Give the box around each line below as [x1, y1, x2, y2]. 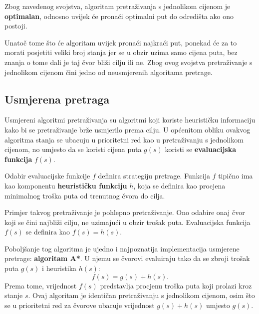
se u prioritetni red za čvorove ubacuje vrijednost [4, 299, 155, 310]
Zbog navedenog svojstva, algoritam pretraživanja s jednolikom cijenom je [4, 1, 231, 11]
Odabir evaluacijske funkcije [4, 170, 90, 181]
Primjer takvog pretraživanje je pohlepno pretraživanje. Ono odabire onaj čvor [4, 207, 245, 217]
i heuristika [42, 263, 77, 273]
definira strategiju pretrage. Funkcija [98, 170, 210, 181]
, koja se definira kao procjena [133, 180, 226, 190]
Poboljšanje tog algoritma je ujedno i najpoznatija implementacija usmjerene [4, 243, 240, 253]
